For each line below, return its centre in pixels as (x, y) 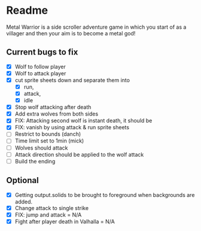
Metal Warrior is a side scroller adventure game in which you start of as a (96, 27)
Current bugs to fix (42, 52)
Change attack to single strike (51, 208)
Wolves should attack (41, 148)
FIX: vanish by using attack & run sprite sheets (72, 127)
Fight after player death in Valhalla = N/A (65, 221)
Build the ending (35, 161)
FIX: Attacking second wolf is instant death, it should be (83, 121)
